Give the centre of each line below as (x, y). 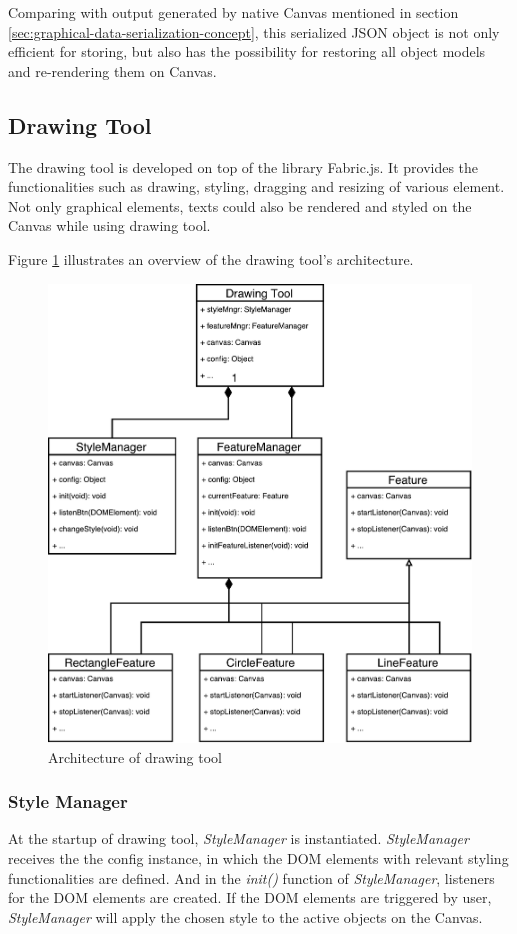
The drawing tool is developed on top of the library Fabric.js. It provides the (243, 166)
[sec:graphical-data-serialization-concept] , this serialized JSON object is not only (254, 31)
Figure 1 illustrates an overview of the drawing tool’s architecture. (211, 258)
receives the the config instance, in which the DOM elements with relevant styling (258, 857)
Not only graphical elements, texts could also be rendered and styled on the (240, 205)
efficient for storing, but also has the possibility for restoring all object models (247, 51)
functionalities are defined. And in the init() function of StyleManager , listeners (251, 877)
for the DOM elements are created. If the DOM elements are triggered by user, (250, 897)
